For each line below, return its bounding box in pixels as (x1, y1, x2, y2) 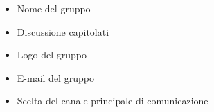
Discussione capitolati (17, 24, 109, 38)
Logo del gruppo (17, 47, 87, 62)
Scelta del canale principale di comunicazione (17, 93, 208, 108)
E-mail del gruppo (17, 70, 94, 85)
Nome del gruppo (17, 1, 91, 15)
